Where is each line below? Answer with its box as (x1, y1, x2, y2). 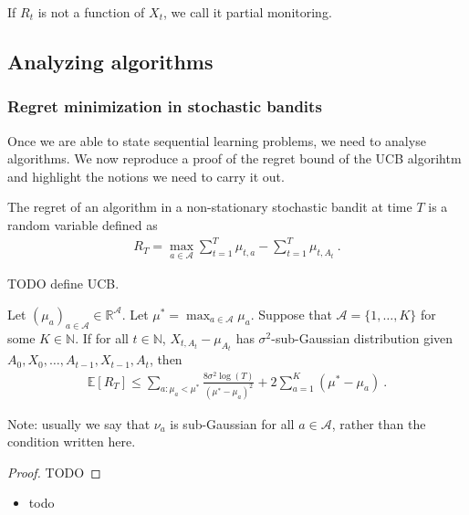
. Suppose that (250, 304, 332, 323)
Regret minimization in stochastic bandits (7, 95, 322, 118)
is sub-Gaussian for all (170, 414, 295, 433)
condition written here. (7, 432, 136, 451)
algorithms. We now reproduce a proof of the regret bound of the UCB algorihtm (7, 149, 462, 168)
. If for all (75, 328, 129, 347)
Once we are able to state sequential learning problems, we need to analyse (7, 131, 426, 150)
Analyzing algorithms (7, 47, 214, 75)
